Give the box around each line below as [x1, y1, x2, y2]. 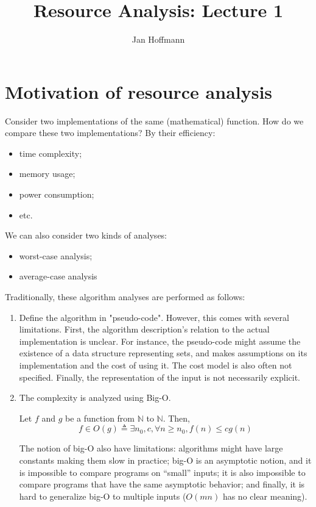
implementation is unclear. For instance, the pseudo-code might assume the [19, 334, 301, 347]
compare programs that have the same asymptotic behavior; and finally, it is [19, 478, 305, 491]
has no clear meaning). [222, 489, 307, 502]
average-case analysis [19, 270, 97, 282]
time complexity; [19, 146, 82, 159]
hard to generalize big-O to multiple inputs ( [19, 489, 186, 502]
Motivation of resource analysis [5, 79, 273, 104]
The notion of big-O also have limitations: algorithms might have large [19, 442, 283, 455]
